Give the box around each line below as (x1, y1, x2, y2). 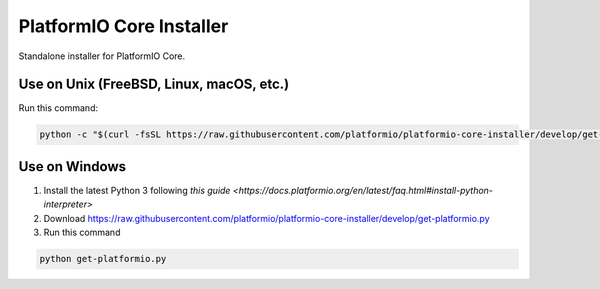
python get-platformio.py (39, 253, 167, 265)
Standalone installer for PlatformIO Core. (18, 50, 186, 62)
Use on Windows (18, 158, 127, 175)
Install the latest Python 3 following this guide (43, 184, 231, 196)
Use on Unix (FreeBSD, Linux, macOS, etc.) (18, 76, 290, 93)
